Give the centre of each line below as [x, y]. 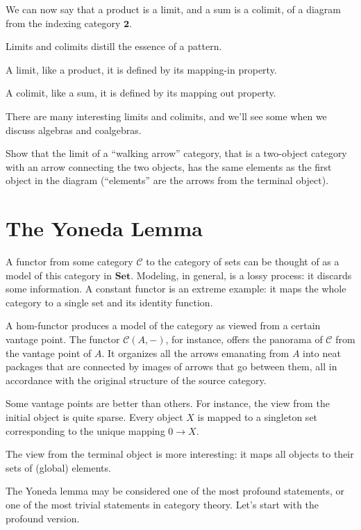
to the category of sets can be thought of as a [243, 262]
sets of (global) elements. [58, 467]
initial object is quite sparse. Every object [94, 417]
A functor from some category [69, 262]
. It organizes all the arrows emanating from [195, 353]
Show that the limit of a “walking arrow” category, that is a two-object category [176, 153]
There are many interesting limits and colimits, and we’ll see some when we [166, 116]
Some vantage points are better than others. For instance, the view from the [168, 403]
